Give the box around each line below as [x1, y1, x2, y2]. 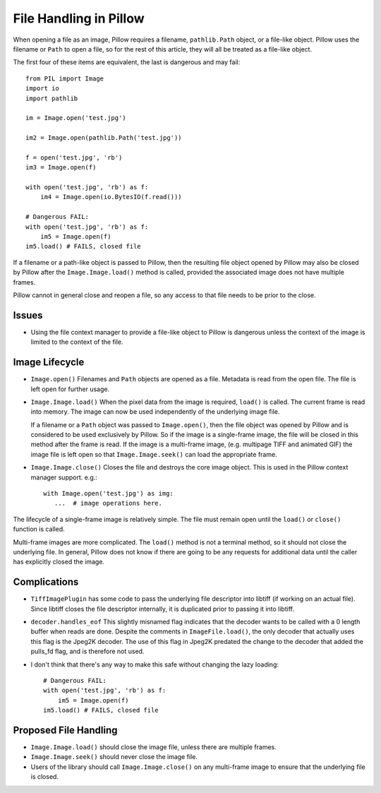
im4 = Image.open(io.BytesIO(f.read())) [40, 193, 183, 201]
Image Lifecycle [13, 357, 85, 369]
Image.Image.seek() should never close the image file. [30, 753, 198, 761]
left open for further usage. [30, 385, 109, 393]
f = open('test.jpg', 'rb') [25, 153, 123, 162]
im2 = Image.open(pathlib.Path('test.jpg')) [25, 134, 183, 142]
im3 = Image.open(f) [25, 163, 97, 172]
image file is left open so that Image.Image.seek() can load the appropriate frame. [30, 450, 278, 458]
